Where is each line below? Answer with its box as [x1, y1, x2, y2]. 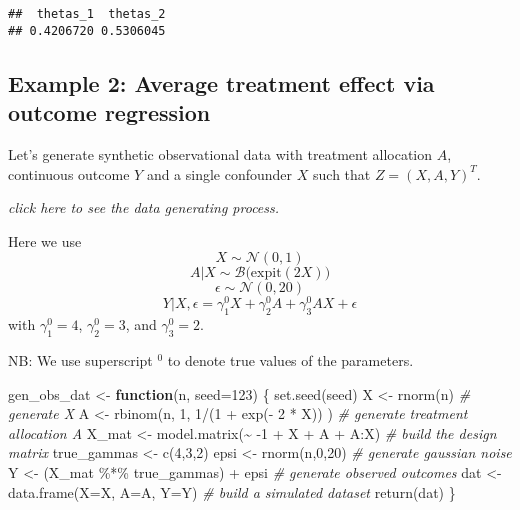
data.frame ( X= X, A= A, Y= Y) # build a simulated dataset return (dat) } [8, 481, 456, 502]
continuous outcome [8, 163, 130, 184]
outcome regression [8, 97, 211, 128]
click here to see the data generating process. [8, 197, 280, 218]
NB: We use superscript [8, 349, 153, 370]
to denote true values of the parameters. [167, 349, 414, 370]
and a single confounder [146, 163, 293, 184]
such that [313, 163, 371, 184]
